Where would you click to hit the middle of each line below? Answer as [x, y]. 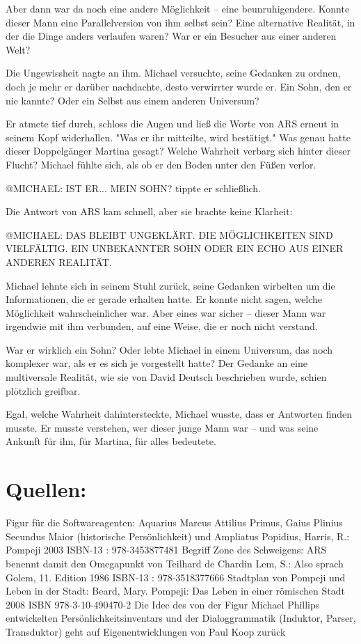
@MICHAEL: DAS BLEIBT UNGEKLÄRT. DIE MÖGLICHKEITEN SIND [169, 234]
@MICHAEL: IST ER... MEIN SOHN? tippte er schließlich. [134, 188]
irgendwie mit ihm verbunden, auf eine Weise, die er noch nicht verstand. [162, 326]
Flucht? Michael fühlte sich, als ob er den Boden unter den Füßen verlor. [161, 164]
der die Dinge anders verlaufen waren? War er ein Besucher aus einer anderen [171, 36]
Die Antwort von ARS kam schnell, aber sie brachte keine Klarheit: [149, 211]
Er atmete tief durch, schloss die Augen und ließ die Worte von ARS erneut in [173, 124]
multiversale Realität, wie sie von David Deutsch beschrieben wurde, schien [166, 377]
